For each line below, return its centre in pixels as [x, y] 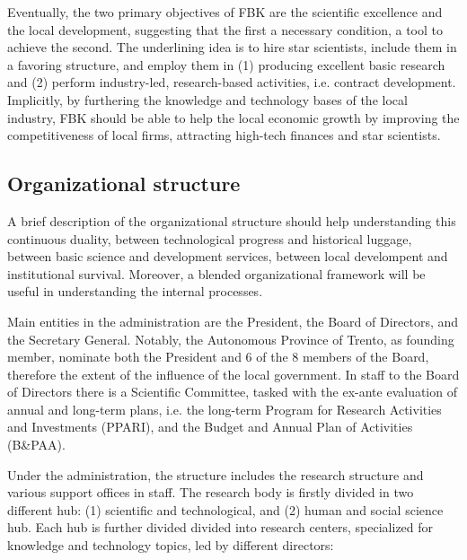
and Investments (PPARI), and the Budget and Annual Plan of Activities [210, 427]
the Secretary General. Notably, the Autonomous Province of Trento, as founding [231, 339]
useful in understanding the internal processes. [135, 291]
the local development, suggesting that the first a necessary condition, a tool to [225, 29]
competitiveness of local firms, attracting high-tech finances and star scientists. [224, 135]
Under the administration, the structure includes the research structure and [216, 474]
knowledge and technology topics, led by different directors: [171, 545]
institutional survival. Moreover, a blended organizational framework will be [216, 273]
